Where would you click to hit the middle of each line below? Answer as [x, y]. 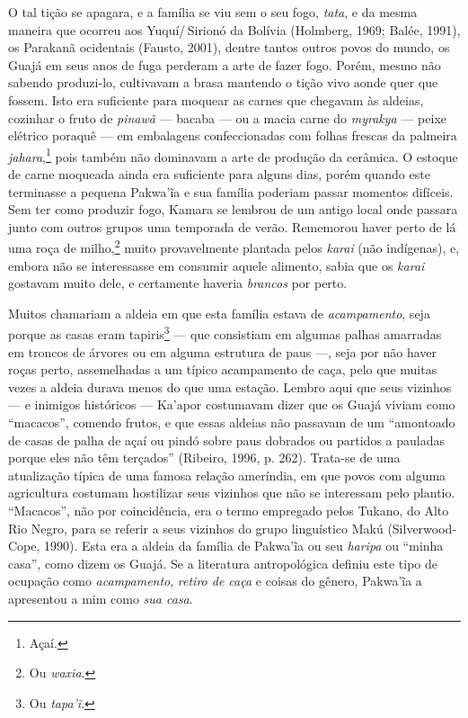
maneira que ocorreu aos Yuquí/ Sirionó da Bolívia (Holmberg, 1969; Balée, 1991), [234, 29]
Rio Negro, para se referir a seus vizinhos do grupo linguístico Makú [196, 528]
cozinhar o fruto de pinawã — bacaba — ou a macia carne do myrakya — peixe [227, 117]
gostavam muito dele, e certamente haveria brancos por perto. [178, 283]
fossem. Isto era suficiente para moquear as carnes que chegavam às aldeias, [216, 99]
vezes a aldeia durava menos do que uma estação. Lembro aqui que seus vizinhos [230, 386]
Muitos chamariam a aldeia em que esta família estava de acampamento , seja [219, 313]
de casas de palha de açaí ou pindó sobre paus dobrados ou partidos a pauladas [227, 440]
